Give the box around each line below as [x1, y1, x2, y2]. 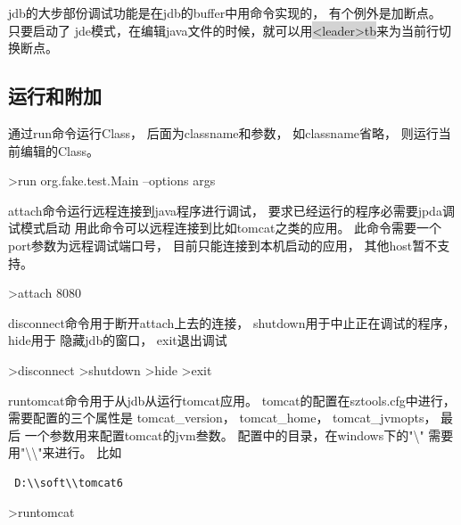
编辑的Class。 [20, 141, 100, 160]
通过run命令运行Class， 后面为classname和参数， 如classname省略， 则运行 [8, 123, 439, 142]
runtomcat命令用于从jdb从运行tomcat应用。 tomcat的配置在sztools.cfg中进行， [8, 390, 456, 409]
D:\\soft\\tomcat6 [14, 476, 123, 489]
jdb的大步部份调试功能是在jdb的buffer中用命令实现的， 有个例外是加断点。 [8, 4, 441, 21]
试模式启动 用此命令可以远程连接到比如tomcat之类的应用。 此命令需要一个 [8, 218, 442, 237]
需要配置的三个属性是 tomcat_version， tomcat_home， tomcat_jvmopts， [8, 408, 437, 427]
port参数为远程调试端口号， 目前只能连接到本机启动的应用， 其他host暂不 [8, 235, 438, 254]
